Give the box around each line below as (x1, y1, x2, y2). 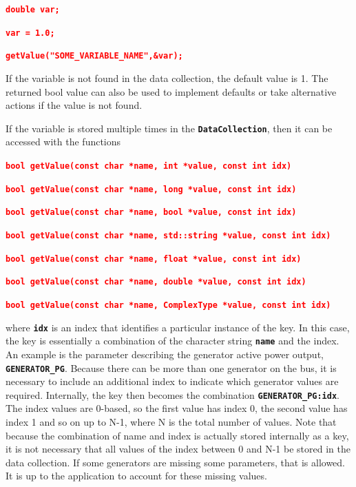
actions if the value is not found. (6, 98, 143, 112)
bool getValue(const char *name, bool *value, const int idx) (6, 207, 297, 218)
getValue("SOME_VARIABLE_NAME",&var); (6, 51, 183, 61)
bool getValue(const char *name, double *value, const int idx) (6, 277, 306, 287)
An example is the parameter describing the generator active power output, (6, 346, 324, 361)
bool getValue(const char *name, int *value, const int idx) (6, 161, 292, 171)
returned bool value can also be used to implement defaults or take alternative (6, 84, 337, 99)
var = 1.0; (6, 28, 55, 38)
